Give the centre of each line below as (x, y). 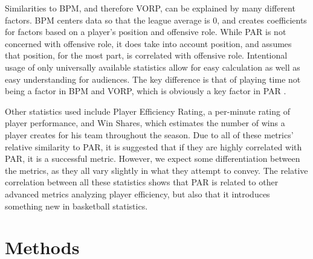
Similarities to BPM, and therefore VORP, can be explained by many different (150, 8)
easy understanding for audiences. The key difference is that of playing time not (153, 79)
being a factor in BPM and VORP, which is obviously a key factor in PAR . (146, 91)
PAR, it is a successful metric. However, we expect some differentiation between (153, 158)
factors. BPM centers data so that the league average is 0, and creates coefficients (156, 20)
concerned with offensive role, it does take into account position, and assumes (148, 43)
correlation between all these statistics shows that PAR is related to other (142, 182)
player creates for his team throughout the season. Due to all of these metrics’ (149, 134)
